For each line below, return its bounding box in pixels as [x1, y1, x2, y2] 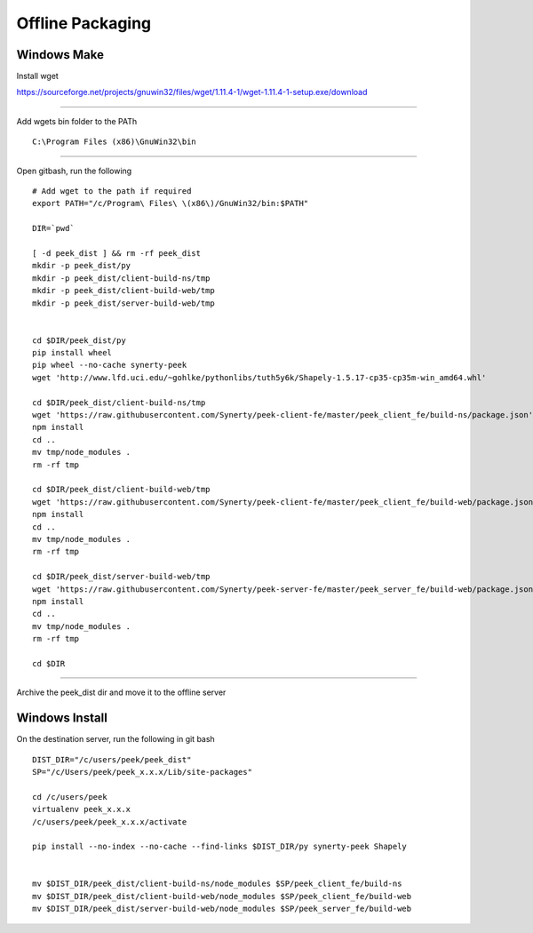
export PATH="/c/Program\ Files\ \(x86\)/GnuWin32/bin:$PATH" [32, 198, 309, 209]
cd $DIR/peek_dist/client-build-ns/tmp [32, 397, 206, 408]
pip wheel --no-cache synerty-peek [32, 360, 187, 371]
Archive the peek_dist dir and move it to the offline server [16, 687, 227, 698]
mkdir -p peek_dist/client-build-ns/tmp [32, 273, 211, 283]
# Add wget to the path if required [32, 187, 192, 196]
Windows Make [16, 47, 104, 62]
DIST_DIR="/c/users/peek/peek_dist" [32, 754, 192, 764]
